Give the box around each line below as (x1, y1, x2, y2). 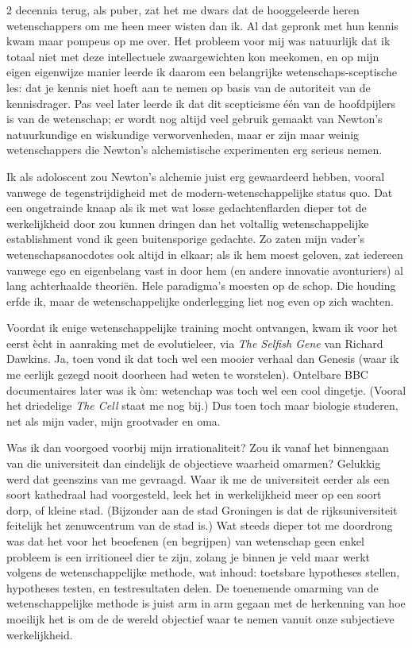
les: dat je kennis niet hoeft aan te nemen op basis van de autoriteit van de (6, 79, 371, 95)
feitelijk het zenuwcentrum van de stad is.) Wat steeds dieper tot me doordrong (6, 517, 393, 534)
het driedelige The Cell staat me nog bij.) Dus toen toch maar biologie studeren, (6, 397, 399, 414)
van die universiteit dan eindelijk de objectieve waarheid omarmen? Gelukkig (6, 455, 381, 472)
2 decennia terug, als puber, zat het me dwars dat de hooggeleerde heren (6, 2, 360, 17)
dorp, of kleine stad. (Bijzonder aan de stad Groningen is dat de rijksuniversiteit (6, 501, 398, 518)
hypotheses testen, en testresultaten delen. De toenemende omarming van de (6, 579, 379, 596)
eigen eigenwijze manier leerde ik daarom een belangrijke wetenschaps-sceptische (6, 64, 397, 80)
